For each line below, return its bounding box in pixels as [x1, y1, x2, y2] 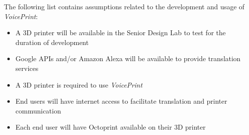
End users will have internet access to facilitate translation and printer [15, 96, 227, 106]
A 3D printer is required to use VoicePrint [15, 79, 143, 90]
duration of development [15, 37, 89, 47]
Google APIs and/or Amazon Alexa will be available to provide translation [15, 53, 241, 64]
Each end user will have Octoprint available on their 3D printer [15, 122, 206, 132]
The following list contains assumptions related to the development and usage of [4, 1, 245, 11]
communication [15, 105, 61, 115]
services [15, 63, 39, 73]
